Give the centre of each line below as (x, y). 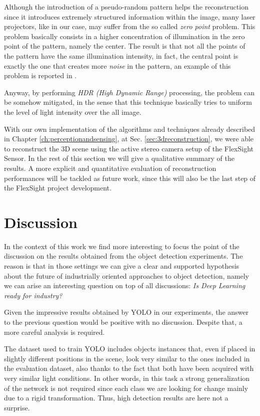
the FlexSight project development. (58, 188)
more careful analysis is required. (54, 332)
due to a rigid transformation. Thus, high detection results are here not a (116, 398)
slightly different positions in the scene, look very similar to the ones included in (127, 358)
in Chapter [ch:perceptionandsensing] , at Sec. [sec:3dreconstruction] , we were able (129, 139)
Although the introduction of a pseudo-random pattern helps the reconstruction (126, 7)
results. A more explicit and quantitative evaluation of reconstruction (110, 168)
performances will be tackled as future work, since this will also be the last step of (130, 178)
